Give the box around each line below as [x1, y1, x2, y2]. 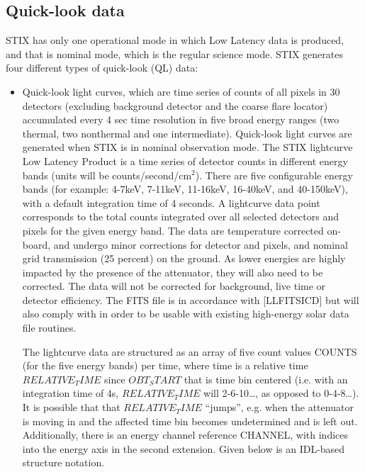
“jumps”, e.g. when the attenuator [205, 400, 354, 415]
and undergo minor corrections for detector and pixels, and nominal [53, 237, 348, 252]
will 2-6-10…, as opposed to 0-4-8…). [203, 386, 359, 400]
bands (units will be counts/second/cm [22, 167, 192, 182]
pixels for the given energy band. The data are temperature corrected [22, 223, 324, 237]
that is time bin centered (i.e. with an [184, 371, 348, 386]
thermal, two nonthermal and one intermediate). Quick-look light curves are [22, 125, 352, 140]
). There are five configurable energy [195, 167, 354, 182]
